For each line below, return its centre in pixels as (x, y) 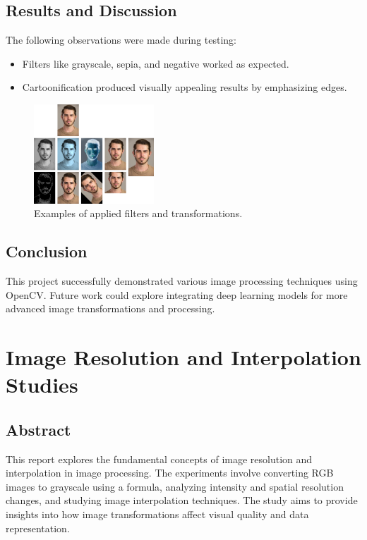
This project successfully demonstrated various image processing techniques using (182, 280)
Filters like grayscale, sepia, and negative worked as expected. (156, 63)
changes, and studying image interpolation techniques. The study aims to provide (182, 500)
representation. (38, 528)
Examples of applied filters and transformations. (138, 213)
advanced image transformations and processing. (110, 308)
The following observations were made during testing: (121, 40)
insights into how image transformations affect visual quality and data (157, 514)
